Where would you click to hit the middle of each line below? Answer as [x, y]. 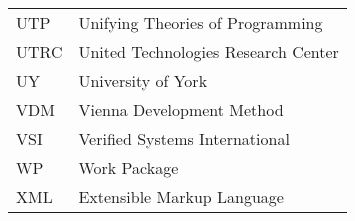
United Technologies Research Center [208, 51]
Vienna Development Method [181, 109]
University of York [143, 80]
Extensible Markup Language [181, 196]
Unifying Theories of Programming [200, 22]
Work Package [128, 167]
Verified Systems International [184, 138]
